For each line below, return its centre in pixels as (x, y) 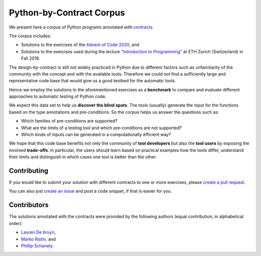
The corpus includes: (30, 36)
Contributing (29, 171)
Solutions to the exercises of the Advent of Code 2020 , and (80, 45)
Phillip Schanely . (37, 246)
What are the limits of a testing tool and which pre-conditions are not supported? (101, 128)
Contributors (29, 205)
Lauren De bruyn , (38, 232)
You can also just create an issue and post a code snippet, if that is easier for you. (90, 191)
